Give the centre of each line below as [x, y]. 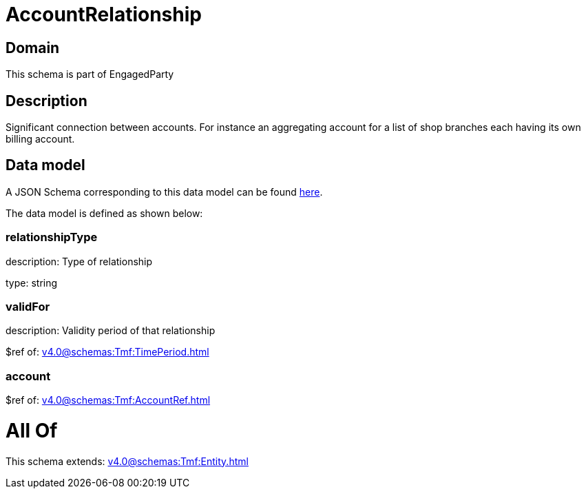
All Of [32, 430]
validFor [28, 306]
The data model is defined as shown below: [104, 213]
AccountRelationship [104, 14]
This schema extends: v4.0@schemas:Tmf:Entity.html [127, 461]
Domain [33, 48]
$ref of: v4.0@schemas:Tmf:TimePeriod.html [107, 352]
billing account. [40, 139]
